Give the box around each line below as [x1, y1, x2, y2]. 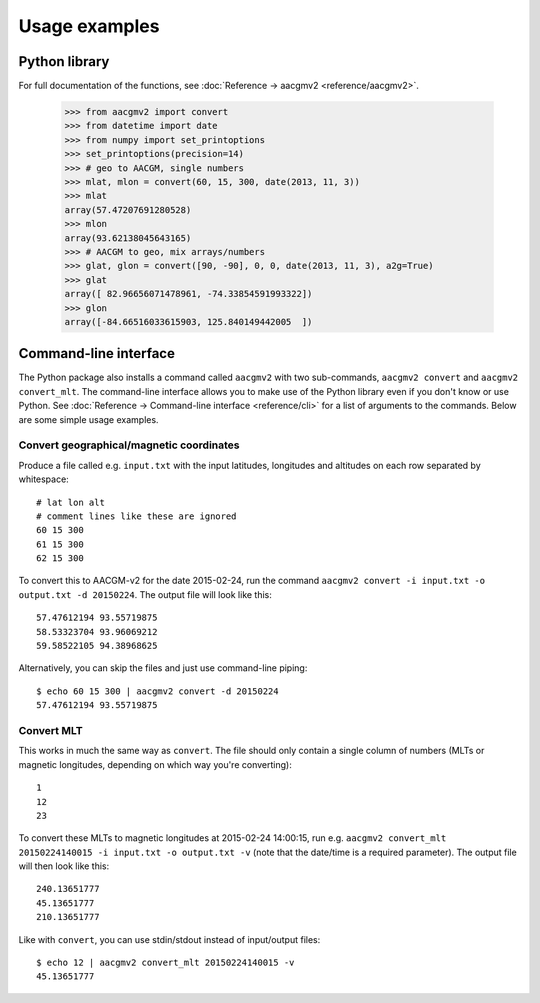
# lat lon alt [36, 496, 105, 508]
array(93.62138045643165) [64, 232, 192, 244]
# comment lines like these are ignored [36, 510, 237, 522]
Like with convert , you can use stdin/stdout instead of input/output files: [18, 933, 321, 945]
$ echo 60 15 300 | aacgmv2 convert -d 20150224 [36, 685, 279, 697]
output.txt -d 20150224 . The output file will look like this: [18, 588, 272, 600]
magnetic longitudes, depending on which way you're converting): [18, 758, 292, 770]
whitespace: [18, 473, 69, 485]
